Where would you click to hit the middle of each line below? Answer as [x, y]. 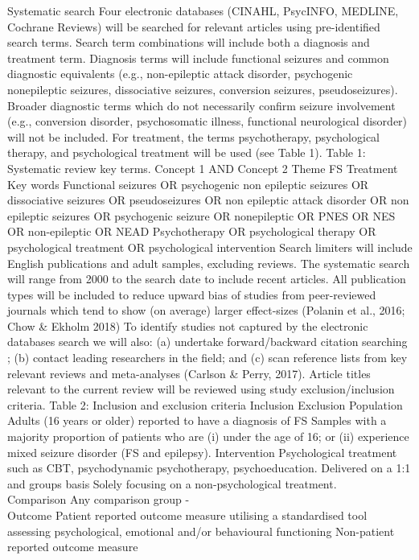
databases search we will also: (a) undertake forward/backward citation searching [207, 342]
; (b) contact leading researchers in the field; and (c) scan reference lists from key [207, 358]
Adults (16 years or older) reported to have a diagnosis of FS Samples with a [197, 420]
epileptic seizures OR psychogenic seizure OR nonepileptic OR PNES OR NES [201, 215]
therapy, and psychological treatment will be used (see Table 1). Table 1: [187, 152]
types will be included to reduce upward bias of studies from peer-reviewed [192, 294]
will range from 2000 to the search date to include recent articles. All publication [207, 279]
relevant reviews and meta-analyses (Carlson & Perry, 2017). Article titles [189, 373]
